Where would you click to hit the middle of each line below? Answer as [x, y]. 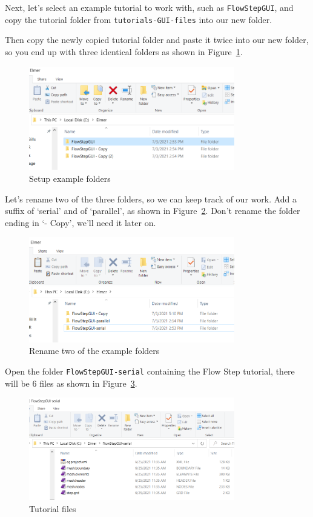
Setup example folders [70, 178]
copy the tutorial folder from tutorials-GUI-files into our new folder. [139, 19]
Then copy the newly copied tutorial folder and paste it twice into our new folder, [157, 40]
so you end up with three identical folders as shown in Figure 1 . [124, 51]
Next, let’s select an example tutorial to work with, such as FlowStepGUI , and [149, 7]
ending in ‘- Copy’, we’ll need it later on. [81, 222]
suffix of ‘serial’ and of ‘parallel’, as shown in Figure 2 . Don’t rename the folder [153, 211]
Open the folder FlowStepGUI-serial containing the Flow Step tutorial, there [150, 371]
